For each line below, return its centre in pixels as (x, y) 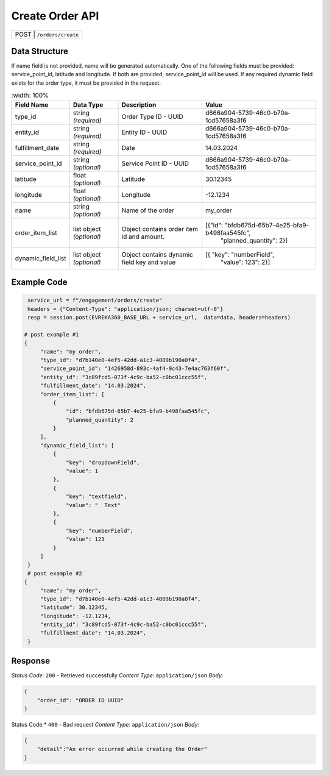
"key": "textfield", (97, 497)
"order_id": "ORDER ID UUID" (80, 700)
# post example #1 (51, 334)
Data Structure (40, 51)
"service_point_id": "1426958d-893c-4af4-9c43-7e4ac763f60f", (135, 368)
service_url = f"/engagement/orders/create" (95, 301)
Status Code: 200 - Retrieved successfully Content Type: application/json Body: (117, 675)
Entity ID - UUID (144, 132)
